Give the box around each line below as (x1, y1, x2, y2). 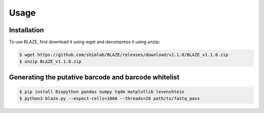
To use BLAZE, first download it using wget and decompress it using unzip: (9, 39, 160, 45)
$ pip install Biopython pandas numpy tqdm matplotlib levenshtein (19, 89, 185, 95)
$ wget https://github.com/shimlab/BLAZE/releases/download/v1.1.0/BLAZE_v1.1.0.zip (19, 52, 228, 58)
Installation (9, 26, 44, 34)
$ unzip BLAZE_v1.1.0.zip (19, 59, 82, 65)
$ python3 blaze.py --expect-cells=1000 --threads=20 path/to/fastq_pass (19, 96, 200, 101)
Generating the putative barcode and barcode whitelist (9, 73, 179, 81)
